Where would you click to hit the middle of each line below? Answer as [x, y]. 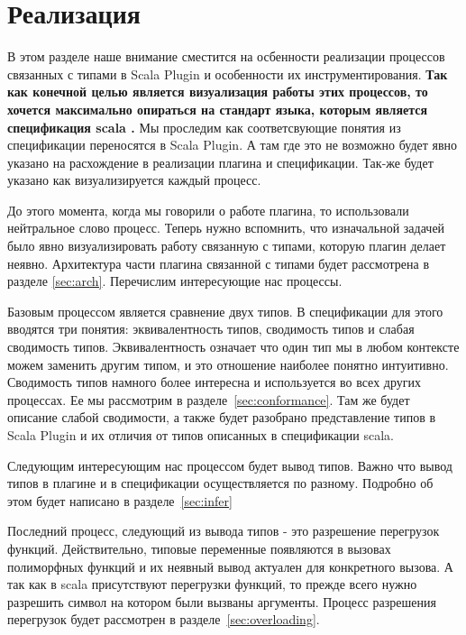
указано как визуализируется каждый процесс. [134, 180]
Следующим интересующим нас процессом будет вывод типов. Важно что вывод [230, 465]
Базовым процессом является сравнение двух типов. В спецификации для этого [225, 311]
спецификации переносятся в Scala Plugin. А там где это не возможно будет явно [233, 145]
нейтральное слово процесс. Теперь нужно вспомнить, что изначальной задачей [226, 228]
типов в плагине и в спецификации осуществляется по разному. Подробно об [220, 483]
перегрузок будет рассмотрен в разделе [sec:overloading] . [164, 619]
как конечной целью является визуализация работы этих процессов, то [218, 92]
